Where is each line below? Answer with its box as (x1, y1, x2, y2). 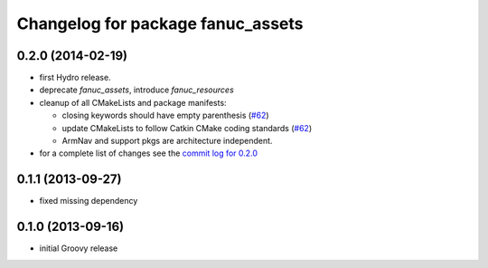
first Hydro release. (39, 72, 112, 83)
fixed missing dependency (39, 196, 138, 206)
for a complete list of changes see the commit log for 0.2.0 (39, 148, 258, 158)
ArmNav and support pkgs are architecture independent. (61, 136, 273, 147)
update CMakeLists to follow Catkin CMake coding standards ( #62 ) (61, 122, 312, 133)
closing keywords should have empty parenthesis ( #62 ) (61, 110, 270, 121)
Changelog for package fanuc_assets (16, 14, 304, 33)
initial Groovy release (39, 243, 118, 254)
